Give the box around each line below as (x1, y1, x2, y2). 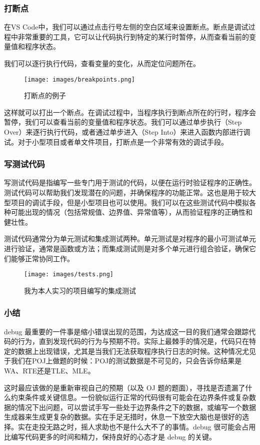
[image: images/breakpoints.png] (24, 76, 135, 83)
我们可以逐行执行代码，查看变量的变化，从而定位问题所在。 (4, 58, 200, 68)
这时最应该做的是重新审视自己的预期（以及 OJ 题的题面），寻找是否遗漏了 (4, 382, 245, 392)
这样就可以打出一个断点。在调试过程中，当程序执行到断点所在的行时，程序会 (4, 107, 256, 117)
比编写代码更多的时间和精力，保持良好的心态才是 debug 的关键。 (4, 431, 216, 441)
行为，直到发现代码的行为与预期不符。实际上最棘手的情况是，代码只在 (17, 336, 249, 346)
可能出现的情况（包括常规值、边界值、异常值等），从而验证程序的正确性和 (10, 207, 252, 217)
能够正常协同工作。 (10, 253, 74, 263)
